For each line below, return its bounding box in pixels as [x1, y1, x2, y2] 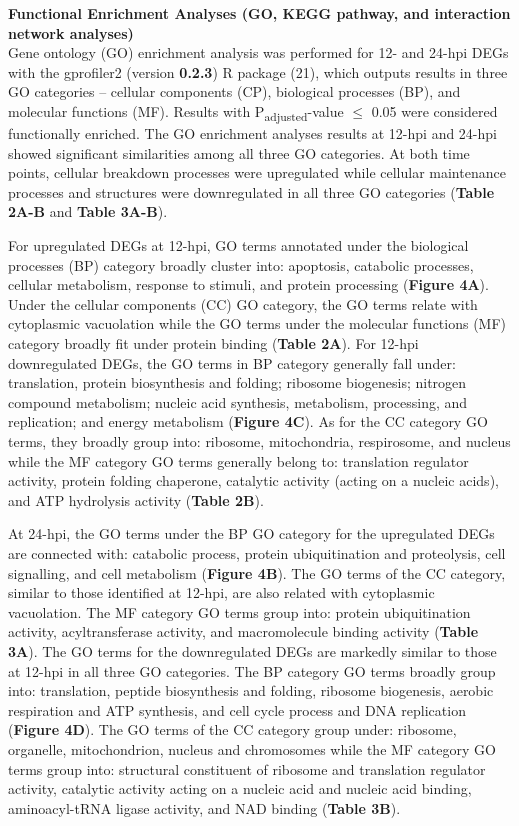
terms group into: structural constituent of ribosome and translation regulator [8, 758, 486, 779]
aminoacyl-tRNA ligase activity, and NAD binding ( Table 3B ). [8, 797, 401, 818]
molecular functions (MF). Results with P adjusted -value [8, 100, 344, 124]
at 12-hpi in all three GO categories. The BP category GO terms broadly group [8, 660, 496, 681]
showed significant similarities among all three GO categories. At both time [8, 142, 470, 163]
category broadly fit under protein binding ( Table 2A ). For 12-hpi [8, 333, 419, 354]
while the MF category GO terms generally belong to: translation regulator [8, 450, 469, 471]
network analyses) [8, 22, 134, 43]
